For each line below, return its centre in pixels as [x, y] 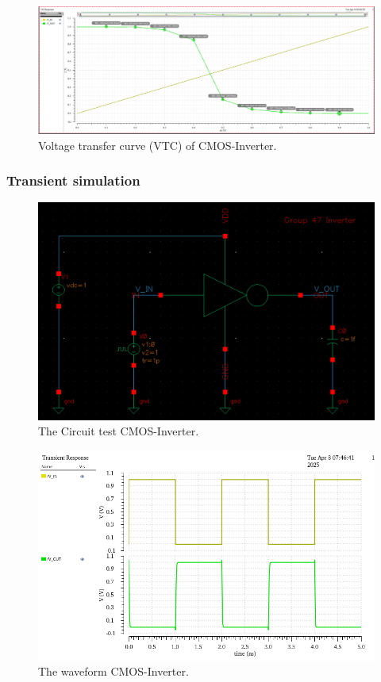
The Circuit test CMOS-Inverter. [119, 431]
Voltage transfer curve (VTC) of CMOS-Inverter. [158, 145]
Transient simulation [73, 180]
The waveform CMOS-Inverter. [114, 671]
